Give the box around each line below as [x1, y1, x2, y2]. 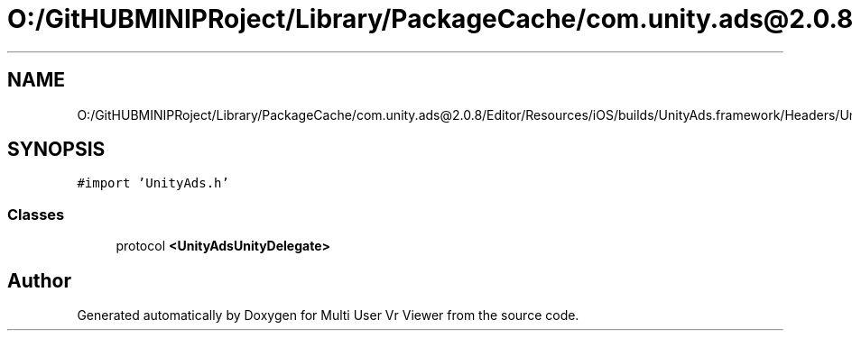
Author [7, 269, 71, 292]
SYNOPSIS [7, 138, 106, 161]
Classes [7, 205, 65, 224]
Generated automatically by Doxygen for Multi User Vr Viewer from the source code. [77, 307, 579, 324]
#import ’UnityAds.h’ [77, 176, 229, 191]
